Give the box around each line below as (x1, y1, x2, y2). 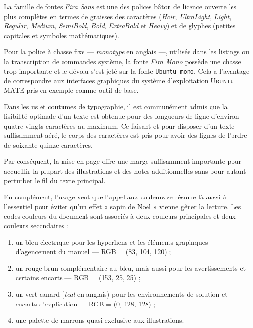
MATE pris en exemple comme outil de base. (4, 85, 139, 95)
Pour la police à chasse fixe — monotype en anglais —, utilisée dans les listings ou (4, 46, 250, 57)
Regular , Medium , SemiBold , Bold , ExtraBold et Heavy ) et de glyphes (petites (4, 21, 236, 31)
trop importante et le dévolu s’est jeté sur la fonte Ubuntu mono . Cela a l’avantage (4, 66, 250, 76)
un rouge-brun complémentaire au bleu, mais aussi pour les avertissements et (15, 262, 246, 273)
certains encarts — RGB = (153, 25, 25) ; (15, 272, 141, 283)
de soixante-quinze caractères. (4, 139, 93, 150)
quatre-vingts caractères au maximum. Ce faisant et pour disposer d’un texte (4, 120, 235, 131)
